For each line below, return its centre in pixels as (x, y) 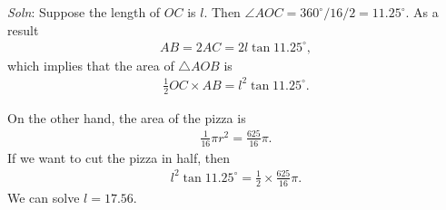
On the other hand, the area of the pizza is (127, 117)
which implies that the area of (91, 65)
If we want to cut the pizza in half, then (119, 157)
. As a (422, 12)
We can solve (44, 197)
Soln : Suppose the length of (84, 12)
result (23, 29)
